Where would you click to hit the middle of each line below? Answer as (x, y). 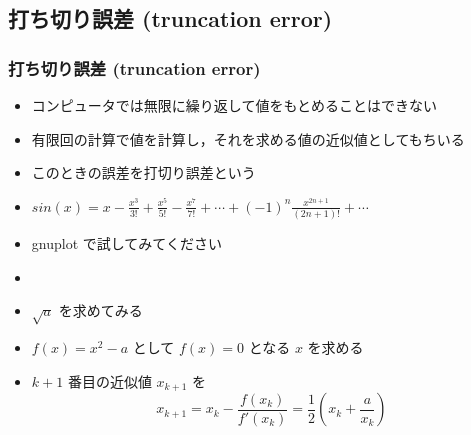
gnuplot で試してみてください (126, 243)
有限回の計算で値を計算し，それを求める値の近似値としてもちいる (248, 138)
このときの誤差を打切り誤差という (143, 172)
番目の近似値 (109, 380)
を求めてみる (100, 310)
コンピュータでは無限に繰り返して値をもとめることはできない (234, 105)
